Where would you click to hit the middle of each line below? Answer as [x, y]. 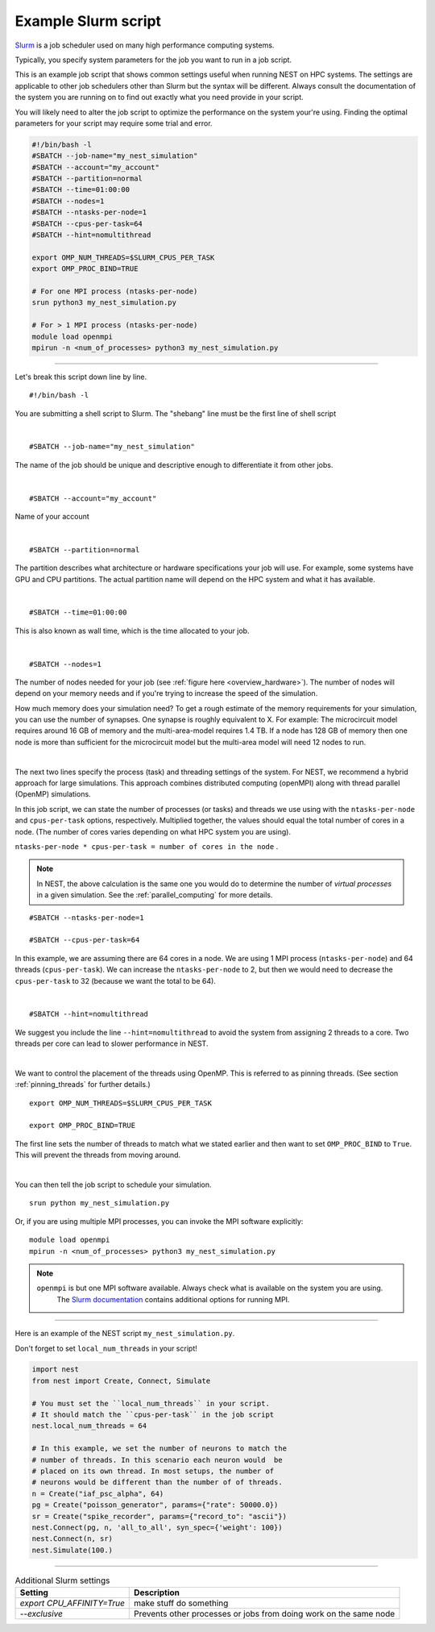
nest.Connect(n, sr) [72, 1539]
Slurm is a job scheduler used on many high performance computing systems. [145, 45]
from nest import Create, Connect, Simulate [121, 1380]
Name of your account [52, 517]
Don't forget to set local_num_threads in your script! [106, 1348]
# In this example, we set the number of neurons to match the [159, 1449]
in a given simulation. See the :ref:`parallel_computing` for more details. [155, 895]
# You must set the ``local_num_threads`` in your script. [151, 1403]
